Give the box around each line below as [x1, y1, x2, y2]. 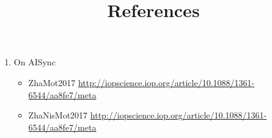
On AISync [13, 56, 56, 68]
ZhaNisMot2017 [28, 109, 88, 122]
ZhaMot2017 [28, 76, 76, 89]
